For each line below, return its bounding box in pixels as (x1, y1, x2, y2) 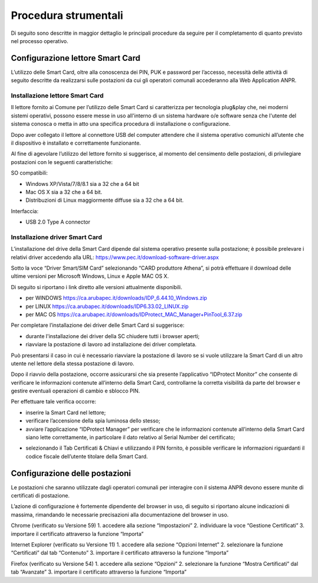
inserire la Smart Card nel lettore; (25, 409, 106, 416)
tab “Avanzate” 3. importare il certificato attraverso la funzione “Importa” (11, 568, 187, 575)
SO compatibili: (11, 169, 48, 176)
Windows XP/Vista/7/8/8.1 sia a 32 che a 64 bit (25, 180, 140, 187)
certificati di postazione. (11, 492, 70, 499)
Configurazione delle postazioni (11, 468, 131, 478)
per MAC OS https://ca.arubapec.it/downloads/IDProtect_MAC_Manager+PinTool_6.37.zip (25, 310, 243, 318)
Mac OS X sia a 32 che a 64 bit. (25, 188, 102, 195)
